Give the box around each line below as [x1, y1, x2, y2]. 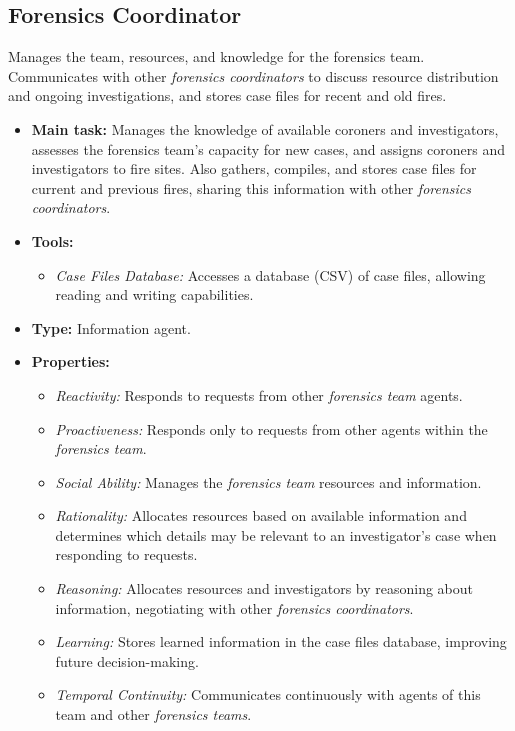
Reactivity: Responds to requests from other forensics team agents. [55, 384, 463, 405]
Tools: [31, 230, 74, 251]
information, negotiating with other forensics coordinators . [55, 597, 414, 618]
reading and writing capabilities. [55, 284, 254, 305]
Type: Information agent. [31, 317, 191, 338]
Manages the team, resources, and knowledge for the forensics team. [8, 46, 425, 67]
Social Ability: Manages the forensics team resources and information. [55, 471, 482, 492]
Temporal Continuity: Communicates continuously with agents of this [55, 684, 481, 705]
